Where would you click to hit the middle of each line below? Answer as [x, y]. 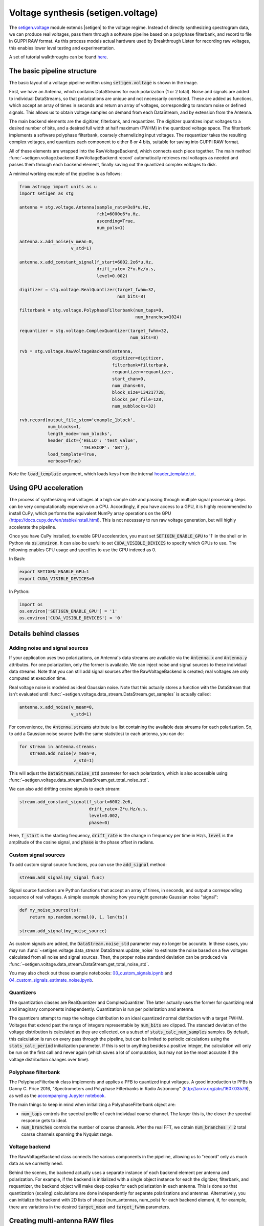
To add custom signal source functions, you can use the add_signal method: [88, 865]
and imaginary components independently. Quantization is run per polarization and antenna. [102, 1009]
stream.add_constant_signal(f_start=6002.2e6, [76, 802]
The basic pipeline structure [53, 71]
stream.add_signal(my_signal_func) [62, 878]
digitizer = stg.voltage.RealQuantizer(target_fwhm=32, [88, 290]
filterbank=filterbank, [141, 365]
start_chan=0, [129, 379]
